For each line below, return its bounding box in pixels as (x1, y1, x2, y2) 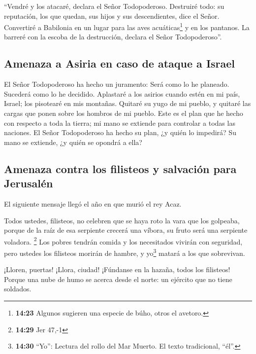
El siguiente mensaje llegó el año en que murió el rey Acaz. (4, 198, 182, 209)
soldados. (4, 283, 32, 294)
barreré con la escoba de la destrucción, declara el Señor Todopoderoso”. (4, 32, 222, 42)
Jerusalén (4, 176, 53, 191)
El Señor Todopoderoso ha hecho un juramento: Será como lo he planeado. (4, 79, 229, 89)
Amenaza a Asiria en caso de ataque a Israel (4, 56, 235, 71)
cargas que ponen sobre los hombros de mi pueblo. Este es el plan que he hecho (4, 108, 243, 118)
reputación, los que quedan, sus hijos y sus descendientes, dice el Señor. (4, 10, 220, 21)
